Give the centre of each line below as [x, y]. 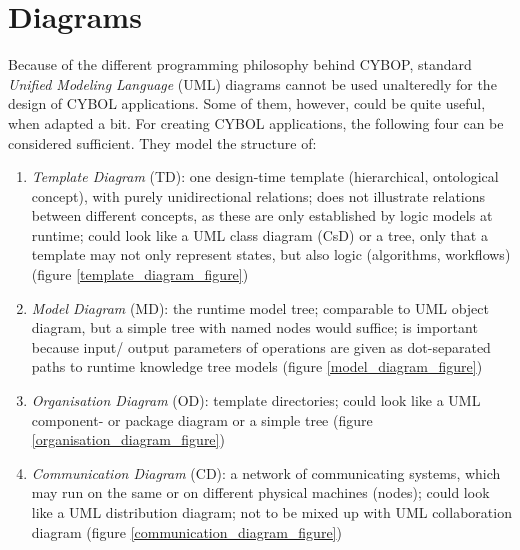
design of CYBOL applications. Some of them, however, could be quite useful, [247, 103]
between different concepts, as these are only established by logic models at [262, 215]
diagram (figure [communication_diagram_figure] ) [186, 531]
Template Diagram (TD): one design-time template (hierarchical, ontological [265, 176]
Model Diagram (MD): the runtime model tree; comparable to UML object [260, 307]
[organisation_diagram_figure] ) [128, 439]
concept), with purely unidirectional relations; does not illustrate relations [258, 195]
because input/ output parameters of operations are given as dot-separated [261, 346]
